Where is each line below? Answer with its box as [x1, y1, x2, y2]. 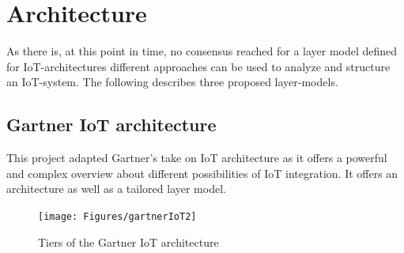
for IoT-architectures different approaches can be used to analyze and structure [6, 58, 391, 74]
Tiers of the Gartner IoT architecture [38, 233, 219, 250]
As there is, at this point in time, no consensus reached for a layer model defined [6, 43, 398, 59]
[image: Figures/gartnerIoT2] [38, 210, 197, 222]
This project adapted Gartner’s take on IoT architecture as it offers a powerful [6, 149, 387, 166]
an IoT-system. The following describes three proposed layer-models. [6, 74, 338, 90]
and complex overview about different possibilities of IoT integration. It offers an [6, 164, 398, 181]
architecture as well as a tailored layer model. [6, 180, 226, 197]
